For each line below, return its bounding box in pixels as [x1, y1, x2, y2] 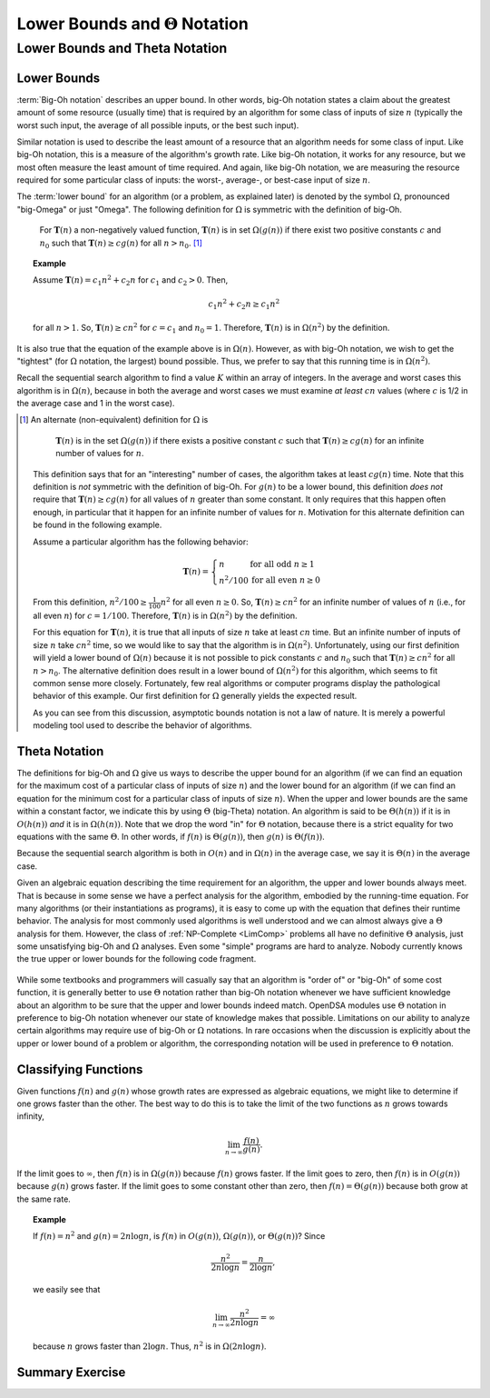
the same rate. [16, 1193, 72, 1204]
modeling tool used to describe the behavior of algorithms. [33, 720, 253, 731]
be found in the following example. [33, 519, 162, 531]
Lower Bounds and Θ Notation [16, 14, 249, 34]
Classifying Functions [16, 1062, 143, 1077]
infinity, [16, 1111, 45, 1122]
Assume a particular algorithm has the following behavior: [33, 536, 249, 547]
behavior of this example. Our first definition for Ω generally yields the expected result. [33, 691, 358, 702]
